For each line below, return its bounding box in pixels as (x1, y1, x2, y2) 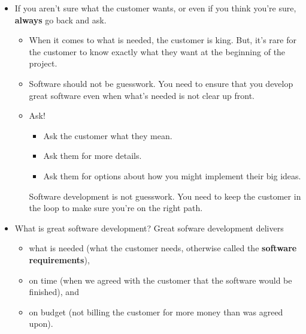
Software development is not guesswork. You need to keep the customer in (29, 189, 301, 202)
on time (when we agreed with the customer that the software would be (29, 273, 292, 286)
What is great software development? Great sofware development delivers (14, 221, 284, 234)
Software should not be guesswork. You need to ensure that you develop (29, 77, 293, 89)
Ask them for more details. (43, 149, 142, 162)
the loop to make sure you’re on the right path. (29, 201, 203, 214)
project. (29, 57, 57, 70)
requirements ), (29, 253, 90, 266)
